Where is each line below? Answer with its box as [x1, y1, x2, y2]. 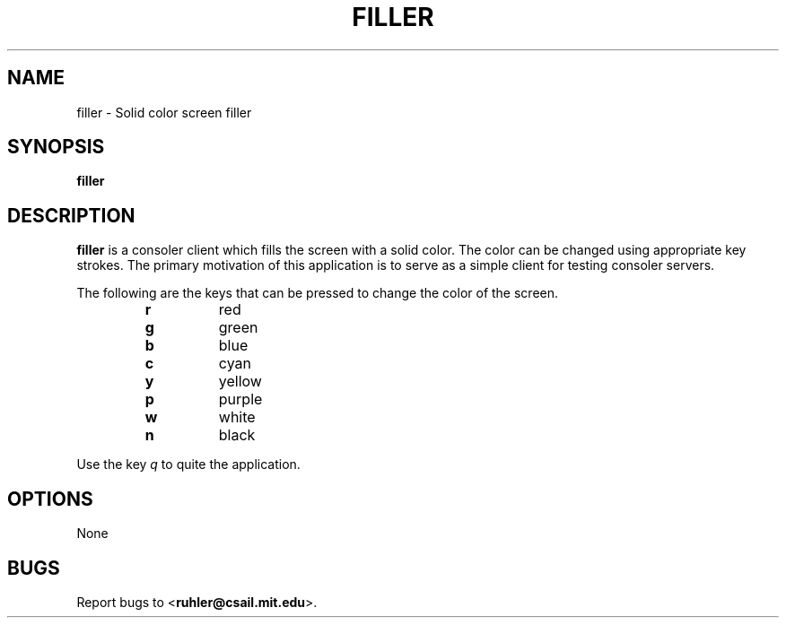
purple [218, 390, 263, 409]
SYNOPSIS [7, 135, 105, 159]
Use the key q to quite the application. [76, 456, 301, 473]
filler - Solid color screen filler [76, 104, 252, 120]
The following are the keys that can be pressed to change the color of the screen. [76, 285, 559, 301]
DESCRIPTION [7, 204, 135, 227]
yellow [218, 372, 262, 391]
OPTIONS [7, 487, 93, 510]
